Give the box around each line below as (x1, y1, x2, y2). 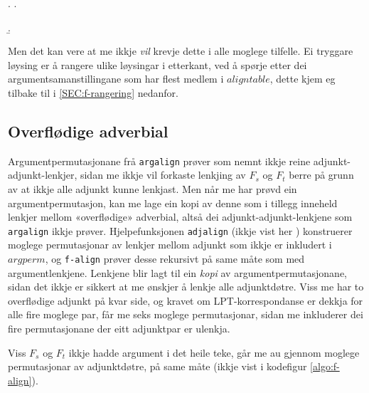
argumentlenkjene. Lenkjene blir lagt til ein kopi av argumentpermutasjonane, (8, 265, 348, 280)
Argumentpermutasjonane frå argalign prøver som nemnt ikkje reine (8, 153, 311, 168)
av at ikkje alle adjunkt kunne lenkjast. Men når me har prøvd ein (8, 182, 297, 197)
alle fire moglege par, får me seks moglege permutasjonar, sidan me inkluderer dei (8, 307, 363, 322)
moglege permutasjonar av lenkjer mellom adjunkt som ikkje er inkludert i (8, 237, 332, 252)
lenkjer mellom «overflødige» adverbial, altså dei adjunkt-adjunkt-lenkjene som (8, 209, 353, 224)
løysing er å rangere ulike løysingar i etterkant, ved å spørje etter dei (8, 57, 307, 72)
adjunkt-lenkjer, (8, 167, 77, 182)
